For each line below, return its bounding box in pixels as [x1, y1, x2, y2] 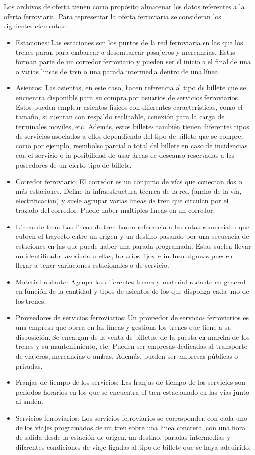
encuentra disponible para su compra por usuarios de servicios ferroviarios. [15, 92, 240, 102]
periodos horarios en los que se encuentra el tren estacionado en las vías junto [15, 386, 250, 397]
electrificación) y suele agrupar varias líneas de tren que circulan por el [15, 195, 229, 205]
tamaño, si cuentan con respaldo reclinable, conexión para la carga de [15, 111, 225, 121]
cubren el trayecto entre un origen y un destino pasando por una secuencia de [15, 231, 249, 241]
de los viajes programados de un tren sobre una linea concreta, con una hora [15, 422, 246, 432]
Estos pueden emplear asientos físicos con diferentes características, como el [15, 102, 243, 112]
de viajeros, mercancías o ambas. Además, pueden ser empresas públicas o [15, 351, 238, 361]
